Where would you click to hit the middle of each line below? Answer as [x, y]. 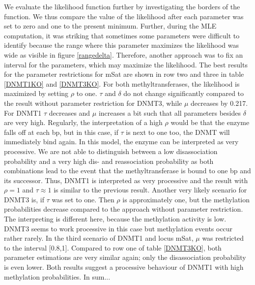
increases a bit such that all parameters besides [170, 112]
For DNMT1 [23, 112]
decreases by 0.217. [219, 103]
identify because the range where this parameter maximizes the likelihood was [121, 45]
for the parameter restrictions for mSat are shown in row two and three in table [124, 74]
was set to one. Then [83, 199]
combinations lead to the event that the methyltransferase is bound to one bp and [127, 171]
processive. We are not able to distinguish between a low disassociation [111, 151]
